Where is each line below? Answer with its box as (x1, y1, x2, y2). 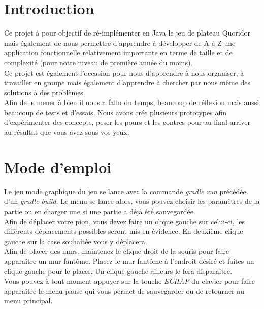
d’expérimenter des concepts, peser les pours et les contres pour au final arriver (4, 117, 251, 127)
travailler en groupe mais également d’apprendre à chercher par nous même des (4, 77, 251, 88)
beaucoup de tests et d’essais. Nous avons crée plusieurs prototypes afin (4, 107, 226, 117)
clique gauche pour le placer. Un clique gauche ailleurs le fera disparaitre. (4, 265, 232, 276)
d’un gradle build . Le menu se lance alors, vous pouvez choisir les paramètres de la (4, 196, 260, 207)
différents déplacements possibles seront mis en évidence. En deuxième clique (4, 226, 243, 236)
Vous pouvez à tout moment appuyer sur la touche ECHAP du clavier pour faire (4, 276, 255, 286)
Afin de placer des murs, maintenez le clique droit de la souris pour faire (4, 246, 229, 256)
